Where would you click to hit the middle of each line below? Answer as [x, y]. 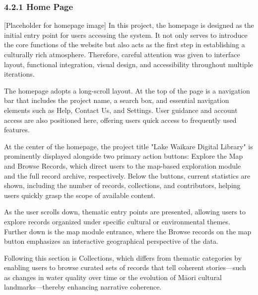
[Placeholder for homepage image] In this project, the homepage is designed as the [129, 25]
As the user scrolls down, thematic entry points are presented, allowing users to [125, 212]
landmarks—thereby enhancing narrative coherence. [83, 287]
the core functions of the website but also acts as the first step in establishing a [125, 45]
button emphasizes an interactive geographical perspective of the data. [111, 241]
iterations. [19, 74]
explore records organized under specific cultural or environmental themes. [117, 221]
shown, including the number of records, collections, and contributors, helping [122, 185]
